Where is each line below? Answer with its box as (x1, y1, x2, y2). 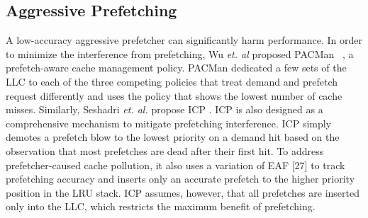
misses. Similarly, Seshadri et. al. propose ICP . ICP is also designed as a (6, 102, 323, 117)
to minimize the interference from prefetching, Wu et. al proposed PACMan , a (6, 46, 354, 61)
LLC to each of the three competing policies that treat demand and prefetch (6, 74, 338, 88)
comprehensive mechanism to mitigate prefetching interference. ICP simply (6, 115, 332, 130)
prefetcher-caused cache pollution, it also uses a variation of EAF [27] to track (6, 157, 345, 172)
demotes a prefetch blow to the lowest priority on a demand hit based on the (6, 130, 340, 144)
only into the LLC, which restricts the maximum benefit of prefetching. (6, 199, 316, 214)
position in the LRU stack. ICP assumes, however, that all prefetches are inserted (6, 185, 359, 200)
